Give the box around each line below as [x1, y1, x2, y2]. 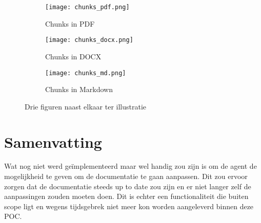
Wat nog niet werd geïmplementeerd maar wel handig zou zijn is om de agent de [4, 161, 257, 171]
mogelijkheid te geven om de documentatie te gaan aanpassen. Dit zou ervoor [4, 171, 248, 182]
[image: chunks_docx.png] [45, 36, 133, 44]
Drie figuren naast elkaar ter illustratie [25, 101, 147, 111]
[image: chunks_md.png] [45, 69, 126, 77]
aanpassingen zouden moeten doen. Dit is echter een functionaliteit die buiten [4, 191, 249, 202]
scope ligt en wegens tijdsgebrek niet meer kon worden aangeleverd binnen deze [4, 200, 254, 211]
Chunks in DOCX [45, 51, 102, 61]
